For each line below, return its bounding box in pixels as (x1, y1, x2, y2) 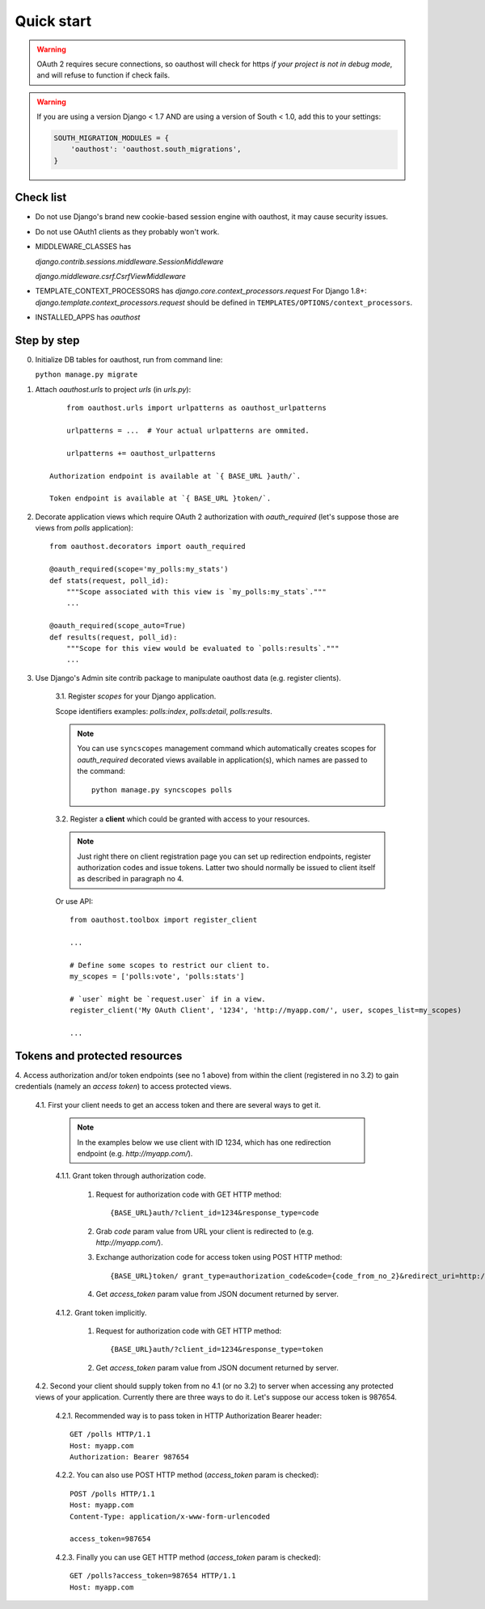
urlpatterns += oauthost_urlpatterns (65, 449, 216, 458)
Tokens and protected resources (15, 1049, 183, 1062)
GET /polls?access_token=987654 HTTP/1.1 (70, 1571, 236, 1581)
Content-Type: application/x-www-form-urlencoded (70, 1512, 271, 1521)
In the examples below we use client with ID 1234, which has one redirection (77, 1137, 331, 1147)
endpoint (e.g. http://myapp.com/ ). (77, 1149, 193, 1159)
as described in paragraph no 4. (77, 874, 184, 884)
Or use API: (55, 896, 94, 906)
